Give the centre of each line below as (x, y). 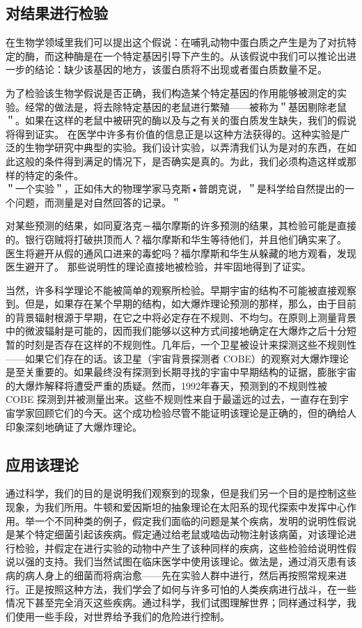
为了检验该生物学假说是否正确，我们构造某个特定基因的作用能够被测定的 (171, 92)
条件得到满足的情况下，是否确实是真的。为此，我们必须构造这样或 (195, 161)
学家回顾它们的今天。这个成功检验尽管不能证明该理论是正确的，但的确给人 (186, 413)
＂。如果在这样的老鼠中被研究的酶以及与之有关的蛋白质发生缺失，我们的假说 (181, 120)
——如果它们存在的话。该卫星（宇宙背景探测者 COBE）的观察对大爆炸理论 (178, 358)
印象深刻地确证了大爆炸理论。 (74, 426)
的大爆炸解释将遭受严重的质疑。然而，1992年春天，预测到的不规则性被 (166, 385)
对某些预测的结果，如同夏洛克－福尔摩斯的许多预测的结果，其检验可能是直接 (181, 225)
